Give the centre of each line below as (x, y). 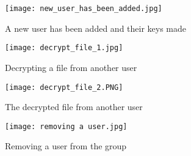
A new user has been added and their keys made (96, 28)
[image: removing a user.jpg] (66, 126)
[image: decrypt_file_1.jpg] (64, 48)
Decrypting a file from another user (71, 67)
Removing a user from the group (66, 146)
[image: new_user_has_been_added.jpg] (84, 9)
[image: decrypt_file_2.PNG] (64, 87)
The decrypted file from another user (74, 107)
